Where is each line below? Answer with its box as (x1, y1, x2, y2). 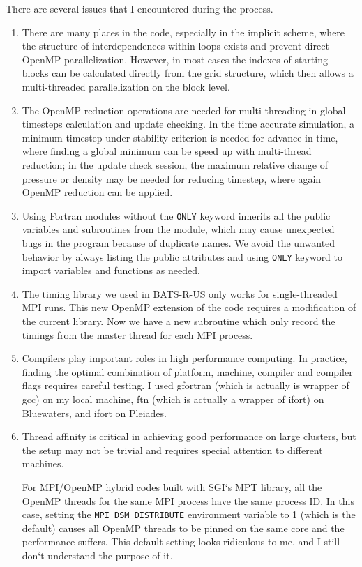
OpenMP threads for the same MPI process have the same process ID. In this (22, 493, 354, 508)
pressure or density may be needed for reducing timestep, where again (22, 171, 322, 186)
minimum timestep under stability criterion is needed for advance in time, (22, 130, 338, 144)
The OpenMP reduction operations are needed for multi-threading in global (22, 103, 346, 117)
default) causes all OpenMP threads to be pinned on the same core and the (22, 520, 345, 535)
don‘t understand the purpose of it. (22, 547, 173, 562)
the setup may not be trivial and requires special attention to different (22, 442, 323, 457)
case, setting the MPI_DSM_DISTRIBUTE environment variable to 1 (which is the (22, 507, 356, 522)
